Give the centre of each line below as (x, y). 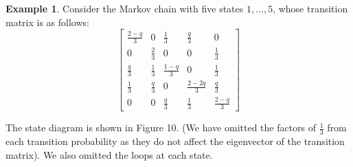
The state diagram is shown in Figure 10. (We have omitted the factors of (161, 127)
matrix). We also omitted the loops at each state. (109, 154)
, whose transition (310, 8)
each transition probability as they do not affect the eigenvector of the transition (175, 141)
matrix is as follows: (47, 22)
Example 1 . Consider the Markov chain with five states (125, 8)
